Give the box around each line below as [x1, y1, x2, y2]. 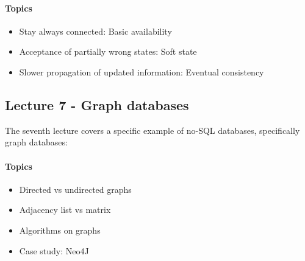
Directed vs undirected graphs [19, 183, 132, 195]
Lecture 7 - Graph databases [5, 95, 189, 114]
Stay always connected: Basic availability [19, 24, 172, 37]
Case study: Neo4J [19, 244, 89, 257]
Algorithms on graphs [19, 223, 101, 236]
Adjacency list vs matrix [19, 203, 111, 216]
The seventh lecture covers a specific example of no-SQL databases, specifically [5, 124, 300, 136]
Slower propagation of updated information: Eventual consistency [19, 65, 264, 78]
